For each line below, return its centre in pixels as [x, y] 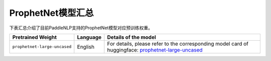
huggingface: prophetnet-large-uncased [155, 50]
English [86, 47]
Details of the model [132, 37]
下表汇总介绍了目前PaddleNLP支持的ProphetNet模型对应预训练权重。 [81, 28]
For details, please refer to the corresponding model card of [178, 44]
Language [89, 37]
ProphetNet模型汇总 [51, 13]
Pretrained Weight [35, 37]
